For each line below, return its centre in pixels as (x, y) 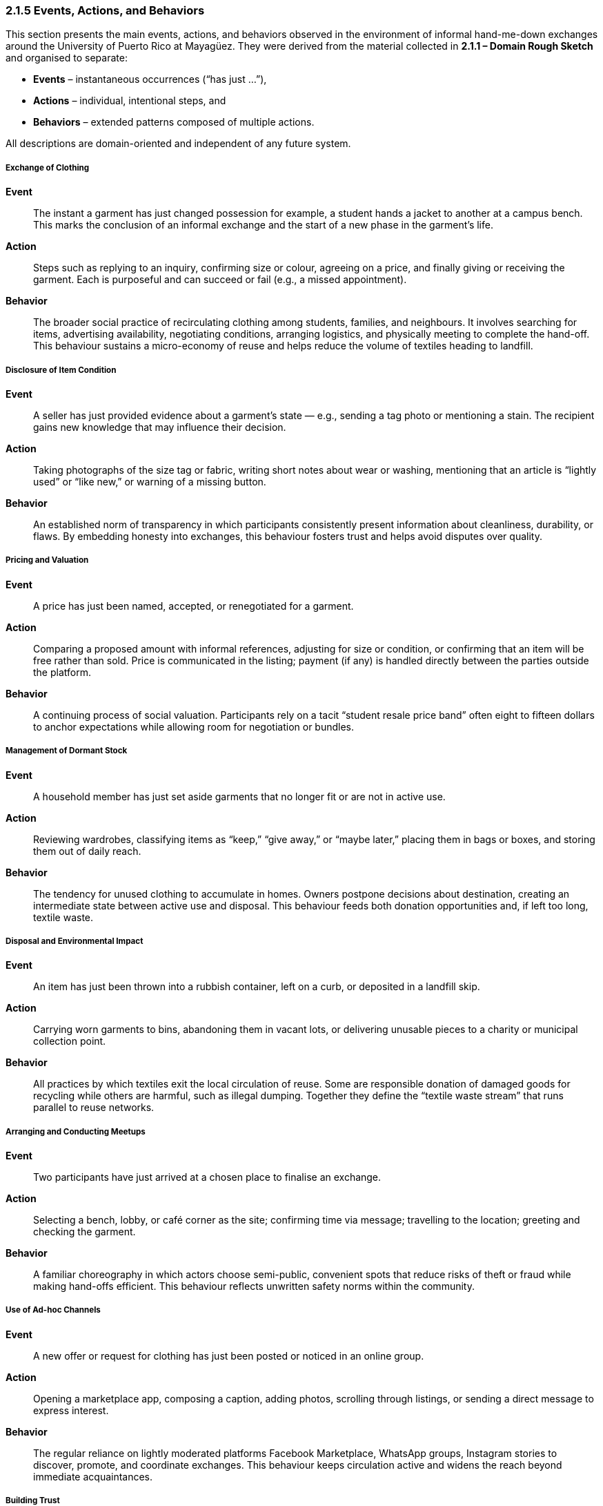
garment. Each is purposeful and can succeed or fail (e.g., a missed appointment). (220, 280)
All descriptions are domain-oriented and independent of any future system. (178, 144)
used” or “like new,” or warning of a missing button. (150, 481)
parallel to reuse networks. (94, 1108)
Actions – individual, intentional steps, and (130, 101)
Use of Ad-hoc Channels (53, 1310)
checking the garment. (85, 1232)
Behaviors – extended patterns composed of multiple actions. (174, 122)
